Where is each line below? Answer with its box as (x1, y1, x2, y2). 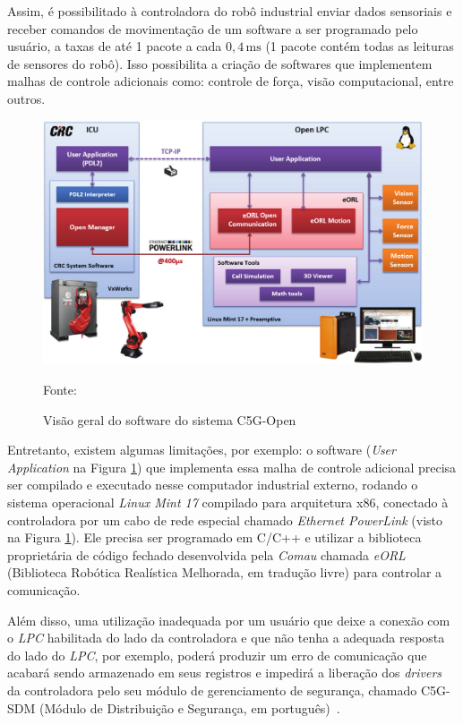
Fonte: (43, 380, 77, 399)
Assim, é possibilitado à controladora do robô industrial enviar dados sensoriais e (7, 2, 452, 20)
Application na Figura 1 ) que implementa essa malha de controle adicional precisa (7, 457, 457, 476)
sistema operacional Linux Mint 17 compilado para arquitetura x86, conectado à (7, 492, 449, 511)
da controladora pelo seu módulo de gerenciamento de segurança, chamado (7, 680, 417, 699)
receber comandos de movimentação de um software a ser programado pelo (7, 19, 418, 38)
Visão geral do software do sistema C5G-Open (43, 410, 296, 429)
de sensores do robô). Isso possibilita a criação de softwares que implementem (7, 54, 433, 72)
